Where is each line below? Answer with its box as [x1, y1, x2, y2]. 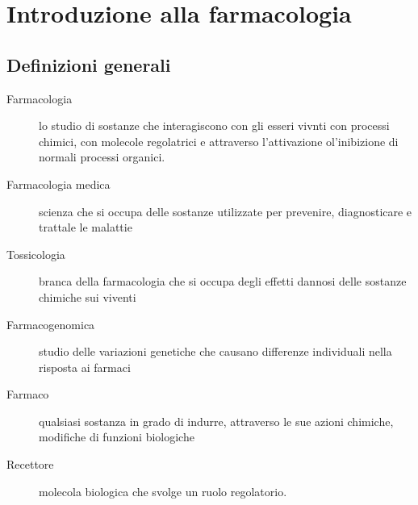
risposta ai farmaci [39, 358, 131, 375]
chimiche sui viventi [39, 288, 136, 305]
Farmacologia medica [6, 175, 111, 192]
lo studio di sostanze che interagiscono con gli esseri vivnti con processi [39, 117, 390, 134]
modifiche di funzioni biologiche [39, 428, 194, 445]
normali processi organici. [39, 148, 165, 165]
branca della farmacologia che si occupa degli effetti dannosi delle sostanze [39, 273, 407, 290]
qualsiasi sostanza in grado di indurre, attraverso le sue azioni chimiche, [39, 412, 394, 429]
